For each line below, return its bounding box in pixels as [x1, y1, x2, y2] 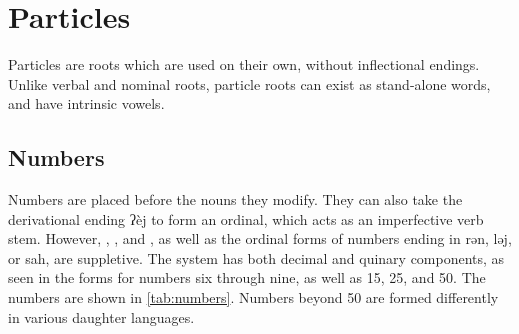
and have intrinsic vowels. [8, 93, 165, 114]
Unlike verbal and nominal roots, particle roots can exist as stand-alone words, [8, 73, 491, 94]
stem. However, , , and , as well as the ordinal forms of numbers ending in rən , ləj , [8, 228, 512, 249]
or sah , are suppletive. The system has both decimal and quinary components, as [8, 247, 505, 268]
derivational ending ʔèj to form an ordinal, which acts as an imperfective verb [8, 208, 484, 229]
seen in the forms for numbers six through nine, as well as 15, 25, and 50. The [8, 267, 486, 288]
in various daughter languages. [8, 306, 195, 327]
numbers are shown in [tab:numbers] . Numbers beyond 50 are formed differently [8, 287, 499, 308]
